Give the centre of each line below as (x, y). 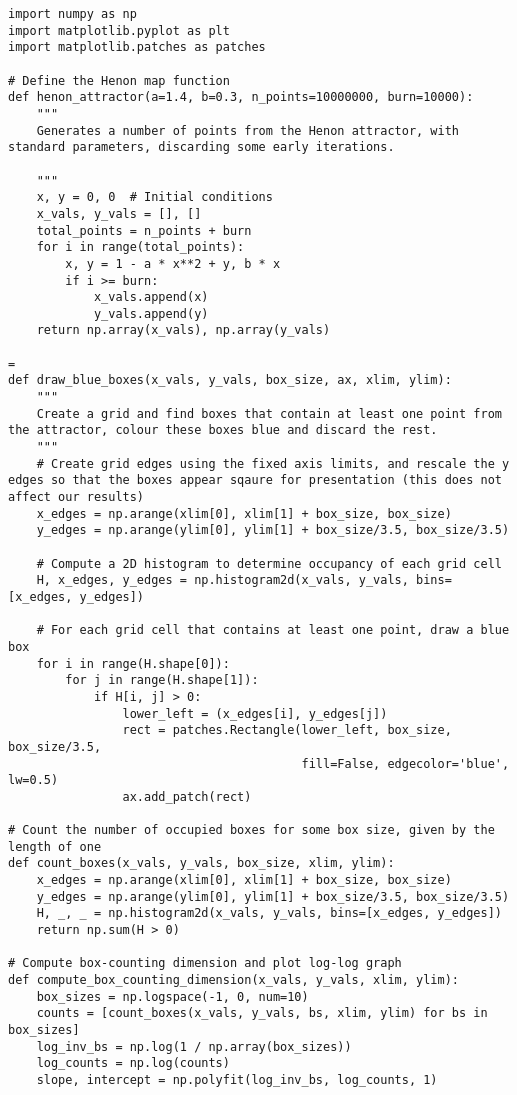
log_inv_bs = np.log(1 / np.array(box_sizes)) (194, 1046)
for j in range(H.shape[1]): (162, 680)
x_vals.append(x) (151, 297)
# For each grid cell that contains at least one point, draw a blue (273, 630)
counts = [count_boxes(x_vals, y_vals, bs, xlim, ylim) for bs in (262, 1013)
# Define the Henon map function (119, 80)
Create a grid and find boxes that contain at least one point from (269, 413)
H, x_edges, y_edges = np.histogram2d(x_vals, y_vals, (222, 580)
